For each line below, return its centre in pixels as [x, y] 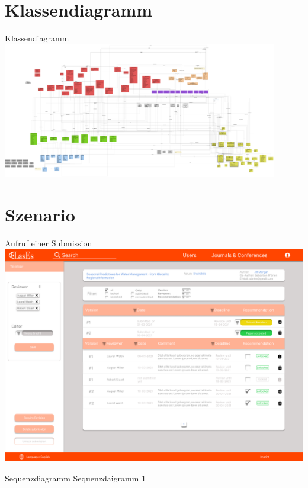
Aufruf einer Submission [49, 243]
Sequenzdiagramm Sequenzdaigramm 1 [76, 478]
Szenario [40, 215]
